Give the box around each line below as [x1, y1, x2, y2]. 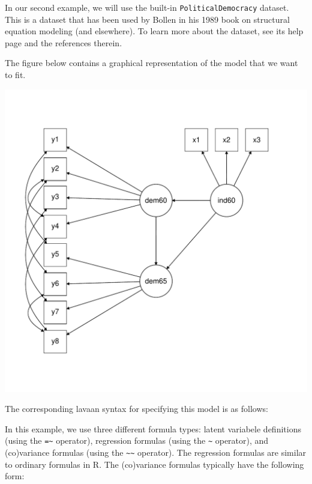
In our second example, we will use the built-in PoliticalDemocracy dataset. [5, 1, 289, 13]
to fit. [5, 68, 26, 81]
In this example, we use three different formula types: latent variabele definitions [5, 422, 301, 435]
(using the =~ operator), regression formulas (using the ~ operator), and [5, 434, 269, 447]
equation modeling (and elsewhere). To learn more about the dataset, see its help [5, 25, 304, 37]
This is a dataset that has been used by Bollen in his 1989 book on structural [5, 13, 290, 25]
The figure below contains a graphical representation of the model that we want [5, 56, 298, 69]
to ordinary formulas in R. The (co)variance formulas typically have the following [5, 458, 304, 470]
